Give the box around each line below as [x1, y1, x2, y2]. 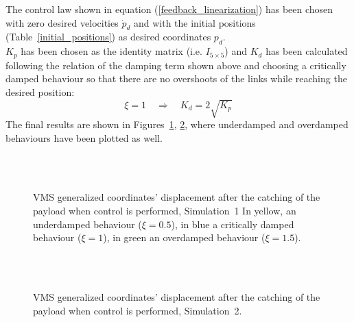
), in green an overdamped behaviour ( [103, 230, 265, 245]
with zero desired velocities [5, 15, 119, 29]
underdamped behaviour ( [33, 216, 142, 231]
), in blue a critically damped [171, 216, 294, 231]
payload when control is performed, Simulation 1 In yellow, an [33, 203, 296, 217]
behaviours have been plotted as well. [5, 130, 163, 145]
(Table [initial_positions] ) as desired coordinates [5, 29, 211, 44]
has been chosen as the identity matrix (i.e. [21, 44, 202, 58]
